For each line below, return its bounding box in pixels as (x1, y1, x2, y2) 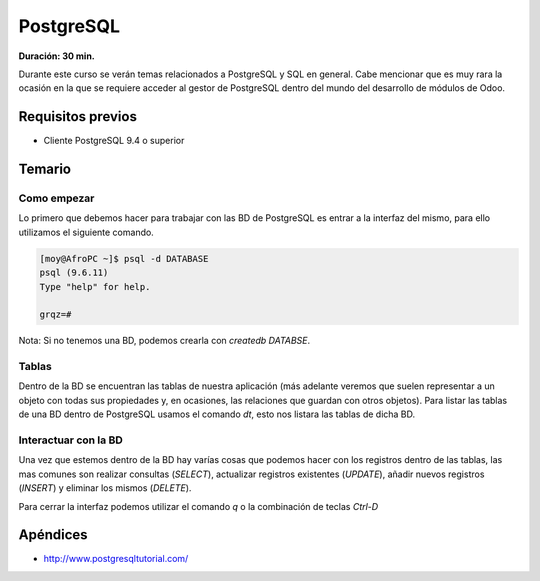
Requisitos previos (18, 108, 137, 125)
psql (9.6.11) (39, 267, 109, 279)
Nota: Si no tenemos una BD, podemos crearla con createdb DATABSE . (18, 335, 311, 347)
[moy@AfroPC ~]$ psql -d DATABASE (39, 253, 209, 264)
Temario (18, 161, 72, 178)
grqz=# (39, 309, 72, 320)
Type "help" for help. (39, 281, 151, 292)
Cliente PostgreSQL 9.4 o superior (43, 135, 185, 147)
